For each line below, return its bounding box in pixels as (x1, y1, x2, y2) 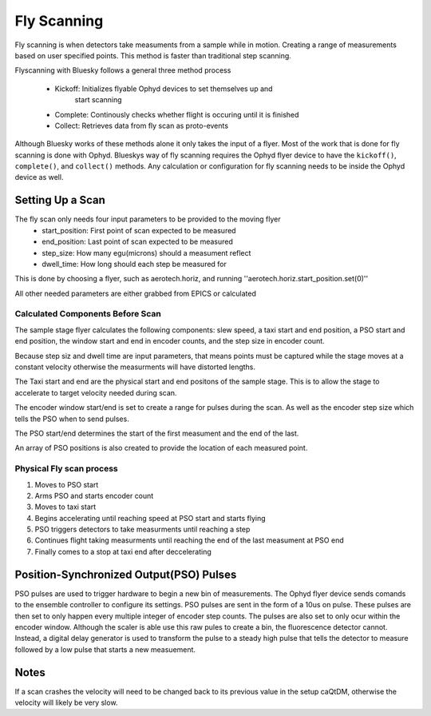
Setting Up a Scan (14, 193, 105, 207)
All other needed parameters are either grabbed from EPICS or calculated (14, 288, 257, 298)
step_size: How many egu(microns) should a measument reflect (42, 248, 251, 257)
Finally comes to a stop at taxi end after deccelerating (34, 547, 212, 556)
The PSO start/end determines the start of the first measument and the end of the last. (14, 428, 299, 438)
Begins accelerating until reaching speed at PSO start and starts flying (34, 513, 267, 523)
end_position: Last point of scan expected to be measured (42, 237, 233, 247)
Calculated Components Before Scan (14, 308, 161, 320)
